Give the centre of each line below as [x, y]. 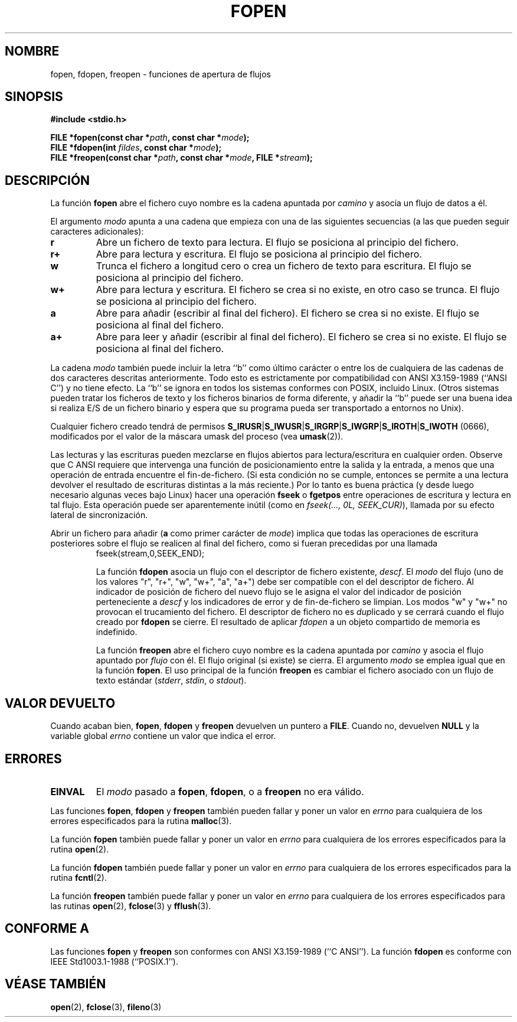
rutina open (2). [80, 849]
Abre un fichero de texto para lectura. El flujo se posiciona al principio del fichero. [277, 243]
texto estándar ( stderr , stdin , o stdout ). [171, 681]
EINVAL [68, 791]
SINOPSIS [34, 97]
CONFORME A [47, 929]
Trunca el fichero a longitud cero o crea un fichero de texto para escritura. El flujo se [284, 266]
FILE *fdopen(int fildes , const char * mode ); [136, 148]
